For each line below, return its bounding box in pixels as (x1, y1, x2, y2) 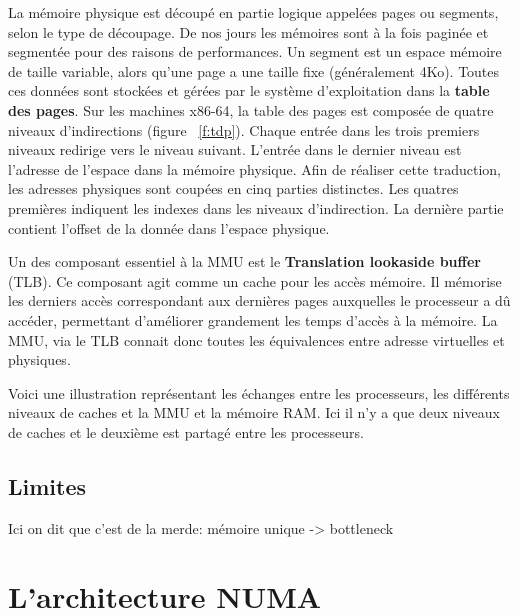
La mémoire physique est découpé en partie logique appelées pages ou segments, (8, 2, 499, 22)
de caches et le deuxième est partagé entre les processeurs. (8, 421, 364, 442)
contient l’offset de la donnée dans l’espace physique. (8, 217, 330, 238)
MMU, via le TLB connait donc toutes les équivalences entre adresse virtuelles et (8, 329, 505, 350)
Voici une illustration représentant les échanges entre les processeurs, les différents (8, 382, 510, 403)
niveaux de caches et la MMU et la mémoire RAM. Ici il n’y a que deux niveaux (8, 402, 500, 423)
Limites (8, 470, 87, 501)
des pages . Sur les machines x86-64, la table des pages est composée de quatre (8, 99, 494, 120)
